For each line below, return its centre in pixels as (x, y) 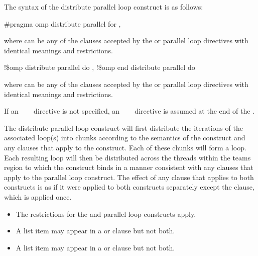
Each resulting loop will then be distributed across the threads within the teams (127, 157)
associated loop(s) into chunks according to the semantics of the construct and (125, 138)
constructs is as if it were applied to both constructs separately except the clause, (129, 187)
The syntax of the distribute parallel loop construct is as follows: (104, 7)
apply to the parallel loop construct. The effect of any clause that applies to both (129, 177)
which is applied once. (38, 196)
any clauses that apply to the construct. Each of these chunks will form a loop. (125, 147)
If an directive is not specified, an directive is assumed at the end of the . (129, 111)
